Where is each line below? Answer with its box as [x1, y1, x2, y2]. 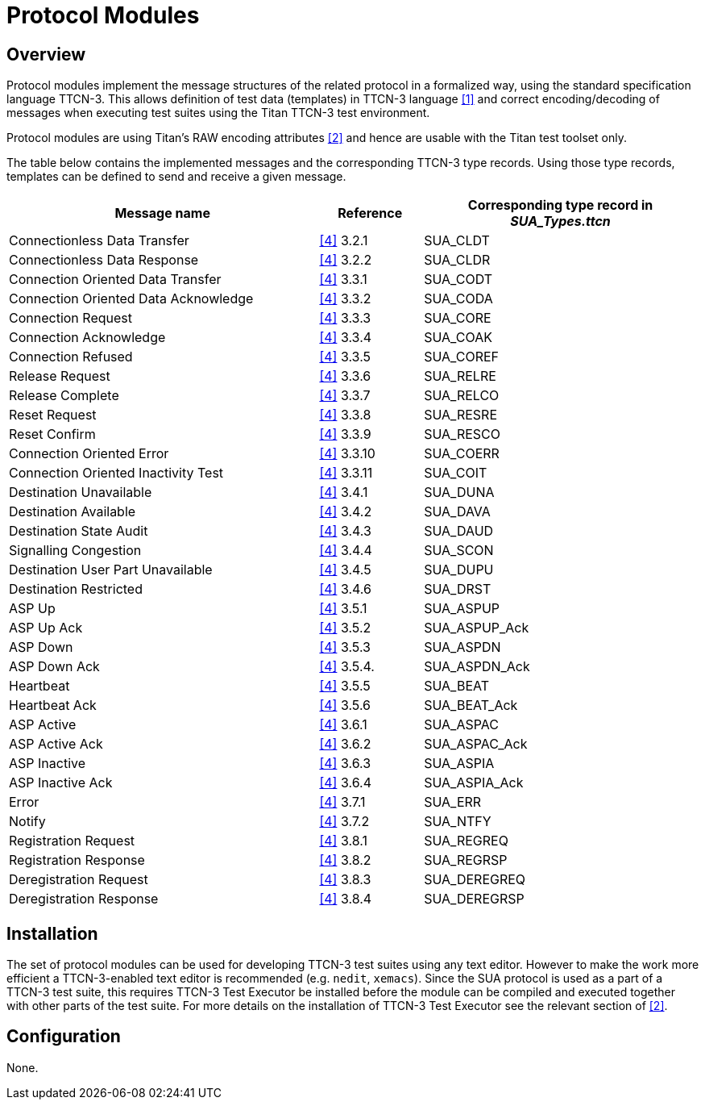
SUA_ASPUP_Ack [424, 620, 529, 636]
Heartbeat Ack [9, 697, 97, 714]
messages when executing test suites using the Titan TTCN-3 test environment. [6, 106, 430, 120]
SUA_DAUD [424, 523, 494, 540]
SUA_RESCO [424, 426, 501, 443]
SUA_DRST [424, 581, 491, 598]
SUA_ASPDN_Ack [424, 658, 530, 675]
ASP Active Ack [9, 736, 103, 753]
